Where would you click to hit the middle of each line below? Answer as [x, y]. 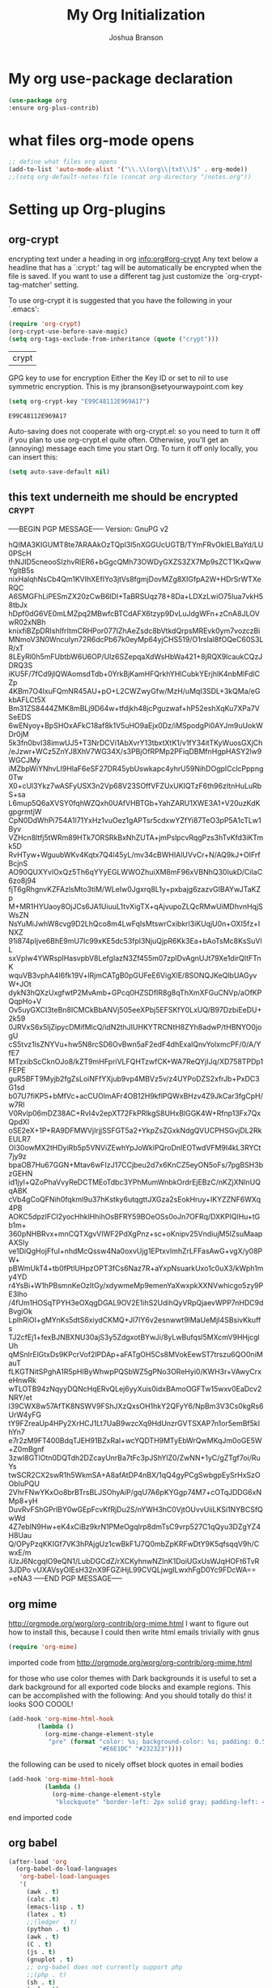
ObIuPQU [24, 1484]
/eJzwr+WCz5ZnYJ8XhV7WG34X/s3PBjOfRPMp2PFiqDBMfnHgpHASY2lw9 [135, 752]
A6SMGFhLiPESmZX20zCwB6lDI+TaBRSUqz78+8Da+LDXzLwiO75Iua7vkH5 [136, 597]
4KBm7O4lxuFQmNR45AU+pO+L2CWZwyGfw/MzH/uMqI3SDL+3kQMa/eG [134, 692]
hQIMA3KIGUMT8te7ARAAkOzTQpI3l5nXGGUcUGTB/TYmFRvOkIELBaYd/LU [136, 545]
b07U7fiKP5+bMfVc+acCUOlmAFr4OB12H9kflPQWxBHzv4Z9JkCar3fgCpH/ [136, 1096]
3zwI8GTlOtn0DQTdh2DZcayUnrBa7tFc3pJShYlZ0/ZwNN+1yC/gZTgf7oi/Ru [134, 1458]
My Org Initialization [136, 15]
